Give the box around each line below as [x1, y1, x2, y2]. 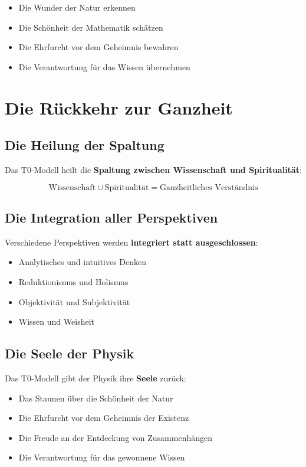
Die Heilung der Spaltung [5, 136, 164, 154]
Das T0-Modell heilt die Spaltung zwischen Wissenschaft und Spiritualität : [5, 163, 302, 175]
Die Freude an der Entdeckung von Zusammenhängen [18, 431, 212, 443]
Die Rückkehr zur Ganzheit [5, 95, 233, 119]
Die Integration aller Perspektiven [5, 208, 218, 226]
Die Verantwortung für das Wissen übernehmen [18, 60, 190, 73]
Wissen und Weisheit [18, 315, 94, 328]
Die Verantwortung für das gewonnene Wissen [18, 451, 185, 463]
